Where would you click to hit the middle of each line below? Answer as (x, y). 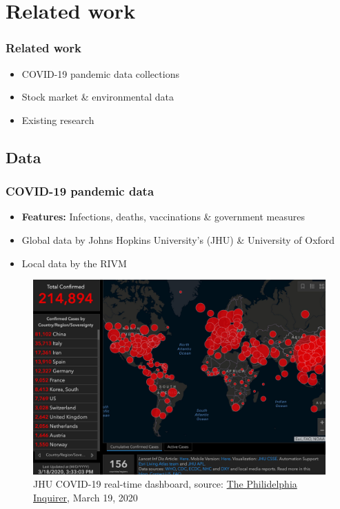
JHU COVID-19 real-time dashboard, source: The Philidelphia (165, 484)
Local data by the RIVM (74, 263)
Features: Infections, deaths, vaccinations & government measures (163, 217)
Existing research (58, 120)
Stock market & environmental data (98, 97)
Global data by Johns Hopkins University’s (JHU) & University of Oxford (178, 239)
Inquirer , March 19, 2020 (86, 497)
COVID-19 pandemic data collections (100, 73)
